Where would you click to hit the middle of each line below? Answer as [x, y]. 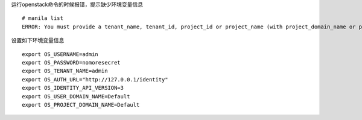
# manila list [43, 18]
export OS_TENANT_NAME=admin [65, 71]
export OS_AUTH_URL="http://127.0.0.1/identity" [95, 79]
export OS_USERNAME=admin [60, 54]
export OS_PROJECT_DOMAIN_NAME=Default [81, 105]
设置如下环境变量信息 [38, 40]
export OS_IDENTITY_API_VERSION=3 [73, 88]
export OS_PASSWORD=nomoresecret [71, 62]
